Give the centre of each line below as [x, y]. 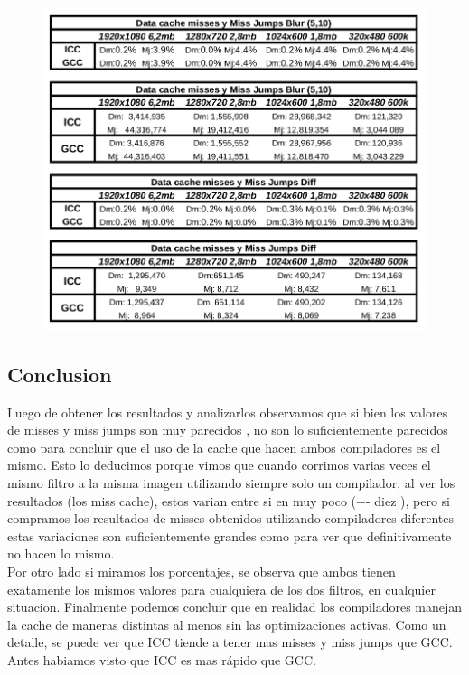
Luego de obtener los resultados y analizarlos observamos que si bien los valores [228, 412]
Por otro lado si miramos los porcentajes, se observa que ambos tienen [202, 571]
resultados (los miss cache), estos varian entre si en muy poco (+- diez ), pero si [229, 500]
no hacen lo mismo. [61, 553]
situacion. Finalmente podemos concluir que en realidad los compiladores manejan [235, 607]
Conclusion [60, 374]
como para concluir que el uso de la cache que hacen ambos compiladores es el [224, 447]
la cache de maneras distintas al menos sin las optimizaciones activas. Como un [227, 624]
